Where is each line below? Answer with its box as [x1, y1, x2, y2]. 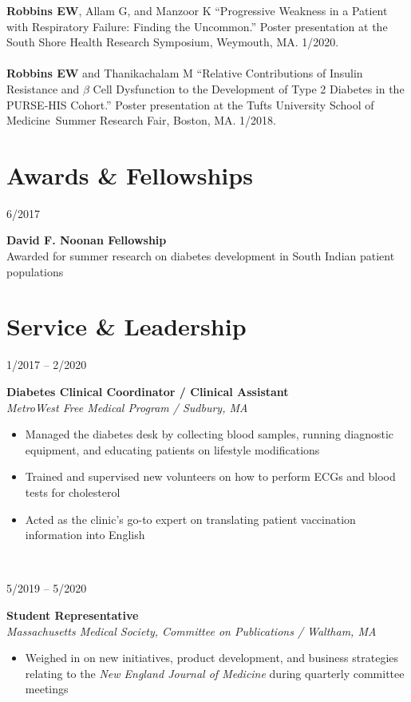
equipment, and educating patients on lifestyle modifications [25, 441, 320, 458]
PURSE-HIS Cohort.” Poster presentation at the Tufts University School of [6, 96, 374, 113]
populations [6, 263, 64, 280]
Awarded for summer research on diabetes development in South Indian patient [6, 248, 395, 264]
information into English [25, 526, 145, 543]
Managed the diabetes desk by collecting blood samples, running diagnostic [25, 426, 394, 442]
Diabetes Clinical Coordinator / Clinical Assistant [6, 383, 289, 399]
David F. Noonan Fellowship [6, 232, 167, 248]
